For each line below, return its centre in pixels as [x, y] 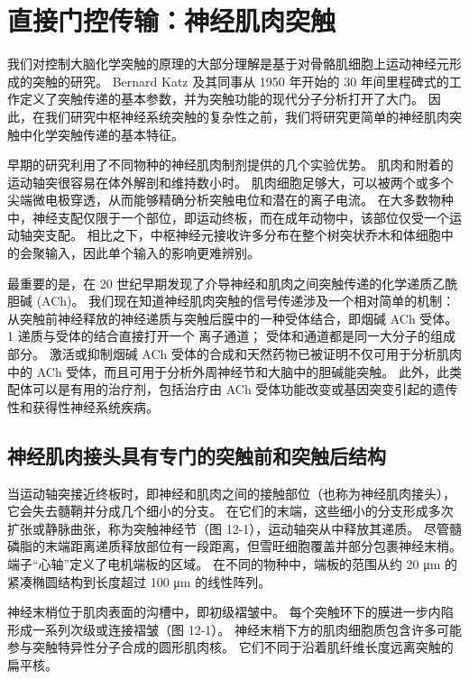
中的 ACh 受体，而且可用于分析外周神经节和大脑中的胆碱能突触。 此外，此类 [234, 371]
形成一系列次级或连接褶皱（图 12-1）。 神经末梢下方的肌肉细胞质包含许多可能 [234, 629]
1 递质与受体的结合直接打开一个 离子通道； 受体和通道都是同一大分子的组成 [231, 336]
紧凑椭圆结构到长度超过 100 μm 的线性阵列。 [139, 581]
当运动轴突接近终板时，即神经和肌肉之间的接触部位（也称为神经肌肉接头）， [231, 493]
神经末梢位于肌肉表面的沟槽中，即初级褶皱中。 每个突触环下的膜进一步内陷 [230, 612]
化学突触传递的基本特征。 [108, 134]
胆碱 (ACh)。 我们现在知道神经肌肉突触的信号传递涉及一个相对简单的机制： [231, 301]
